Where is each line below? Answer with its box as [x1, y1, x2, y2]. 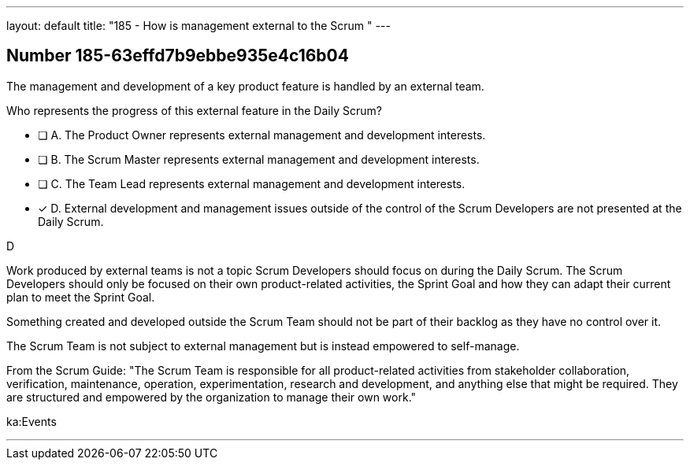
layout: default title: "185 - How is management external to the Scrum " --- [6, 19, 391, 32]
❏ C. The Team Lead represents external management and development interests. [38, 176, 466, 190]
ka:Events [6, 414, 57, 428]
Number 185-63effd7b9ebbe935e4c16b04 [6, 46, 349, 66]
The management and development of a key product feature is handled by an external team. [6, 79, 484, 93]
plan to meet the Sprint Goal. [6, 290, 155, 304]
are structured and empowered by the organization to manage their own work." [6, 390, 417, 404]
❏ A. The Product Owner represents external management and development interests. [38, 128, 486, 142]
